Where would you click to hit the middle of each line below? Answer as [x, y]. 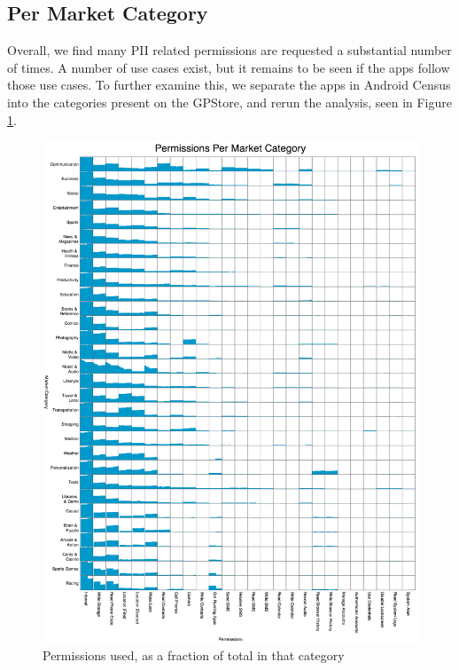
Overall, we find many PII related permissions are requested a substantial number [229, 50]
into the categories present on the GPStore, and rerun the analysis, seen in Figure [229, 102]
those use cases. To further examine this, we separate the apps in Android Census [229, 85]
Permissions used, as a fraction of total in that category [194, 655]
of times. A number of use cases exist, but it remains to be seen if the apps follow [229, 67]
